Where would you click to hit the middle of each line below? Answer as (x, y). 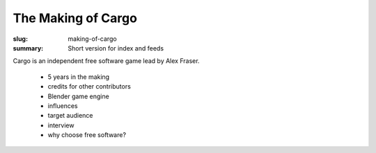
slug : (20, 39)
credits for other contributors (89, 87)
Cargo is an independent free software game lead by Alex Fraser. (106, 61)
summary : (28, 48)
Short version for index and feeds (116, 48)
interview (61, 125)
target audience (70, 116)
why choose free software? (87, 135)
